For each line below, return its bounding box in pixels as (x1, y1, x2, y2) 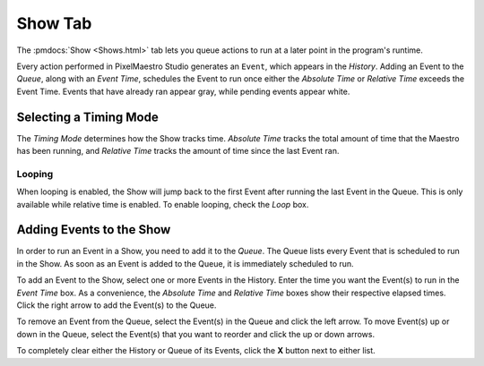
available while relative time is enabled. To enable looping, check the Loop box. (16, 199, 309, 209)
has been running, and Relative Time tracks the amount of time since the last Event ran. (16, 146, 340, 157)
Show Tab (16, 13, 92, 33)
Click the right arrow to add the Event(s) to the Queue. (16, 300, 217, 311)
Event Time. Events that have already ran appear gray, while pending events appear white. (16, 86, 350, 97)
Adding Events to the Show (16, 222, 171, 237)
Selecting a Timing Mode (16, 109, 159, 124)
